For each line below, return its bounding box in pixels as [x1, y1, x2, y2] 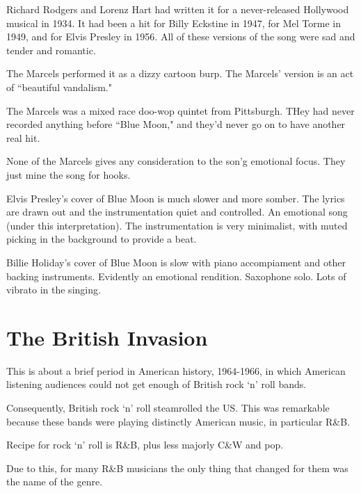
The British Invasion [6, 323, 208, 351]
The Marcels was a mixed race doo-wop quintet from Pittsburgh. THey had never [6, 103, 355, 118]
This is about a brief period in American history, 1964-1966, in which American [6, 363, 346, 378]
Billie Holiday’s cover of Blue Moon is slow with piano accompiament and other [6, 254, 346, 269]
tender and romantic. [6, 42, 96, 57]
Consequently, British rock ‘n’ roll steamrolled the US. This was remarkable [6, 401, 330, 414]
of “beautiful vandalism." [6, 79, 112, 94]
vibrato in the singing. [6, 282, 101, 297]
